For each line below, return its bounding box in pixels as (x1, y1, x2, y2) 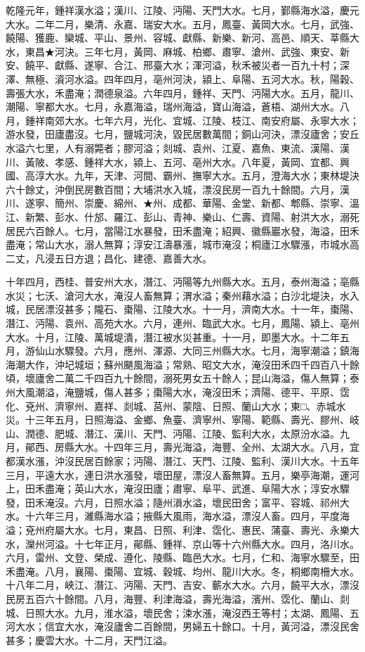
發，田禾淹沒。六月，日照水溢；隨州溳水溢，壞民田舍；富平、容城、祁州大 (6, 494, 350, 509)
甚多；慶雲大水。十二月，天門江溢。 (6, 632, 173, 647)
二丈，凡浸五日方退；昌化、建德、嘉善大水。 (6, 250, 212, 265)
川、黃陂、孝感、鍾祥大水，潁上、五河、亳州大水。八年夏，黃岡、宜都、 (6, 154, 340, 169)
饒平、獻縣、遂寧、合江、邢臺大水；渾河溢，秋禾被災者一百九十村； (25, 58, 340, 72)
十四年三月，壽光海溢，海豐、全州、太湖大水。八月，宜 (103, 440, 359, 454)
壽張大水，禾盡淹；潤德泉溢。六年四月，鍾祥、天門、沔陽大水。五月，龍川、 (6, 85, 359, 100)
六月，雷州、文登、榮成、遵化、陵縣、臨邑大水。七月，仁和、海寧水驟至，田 (6, 550, 359, 565)
